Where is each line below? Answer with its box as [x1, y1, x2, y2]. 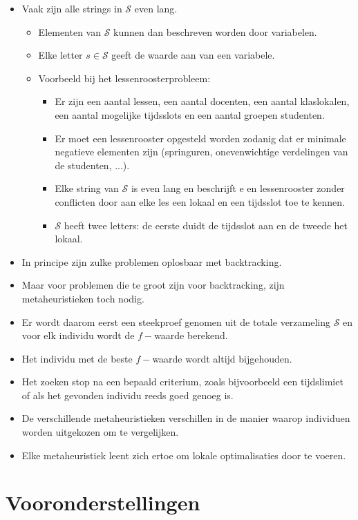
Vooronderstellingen [6, 488, 200, 517]
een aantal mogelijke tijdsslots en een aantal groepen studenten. [55, 107, 325, 122]
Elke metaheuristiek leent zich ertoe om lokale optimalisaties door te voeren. [21, 447, 346, 462]
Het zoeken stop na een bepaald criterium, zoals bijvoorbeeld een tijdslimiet [21, 374, 343, 389]
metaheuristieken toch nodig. [21, 291, 144, 305]
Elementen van [38, 24, 102, 39]
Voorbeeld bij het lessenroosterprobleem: [38, 70, 211, 85]
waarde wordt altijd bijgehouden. [152, 351, 292, 365]
